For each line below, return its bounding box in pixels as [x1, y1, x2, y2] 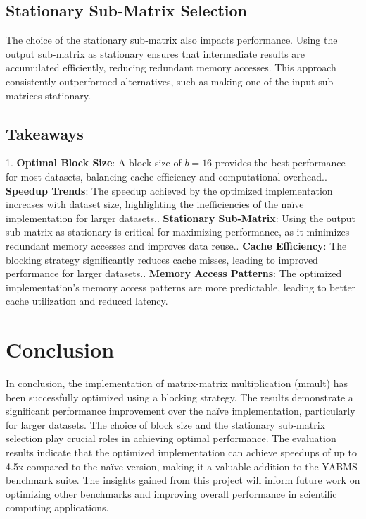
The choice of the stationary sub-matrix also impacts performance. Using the [6, 32, 338, 47]
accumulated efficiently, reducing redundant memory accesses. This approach [6, 60, 336, 75]
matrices [6, 87, 42, 102]
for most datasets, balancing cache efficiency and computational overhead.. [6, 169, 327, 183]
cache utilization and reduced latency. [6, 293, 168, 308]
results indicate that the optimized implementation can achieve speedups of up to [6, 445, 357, 459]
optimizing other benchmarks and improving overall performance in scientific [6, 486, 337, 501]
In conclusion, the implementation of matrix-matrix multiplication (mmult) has [6, 376, 348, 391]
